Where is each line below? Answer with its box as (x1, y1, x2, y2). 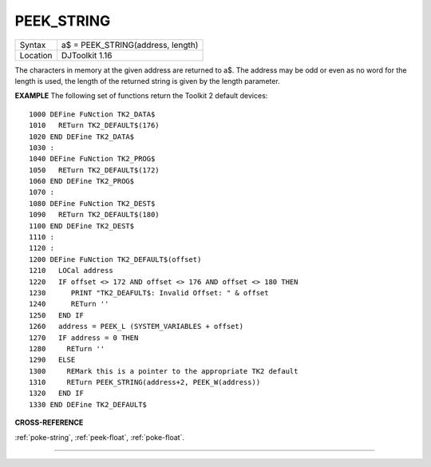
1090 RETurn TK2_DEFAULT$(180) (29, 210, 160, 220)
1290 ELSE (29, 355, 76, 365)
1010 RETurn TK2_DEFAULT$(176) (29, 121, 160, 130)
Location (19, 49, 53, 61)
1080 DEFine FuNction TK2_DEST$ (29, 199, 156, 208)
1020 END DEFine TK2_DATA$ (29, 132, 135, 141)
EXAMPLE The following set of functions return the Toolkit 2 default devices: (14, 91, 268, 101)
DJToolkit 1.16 (61, 49, 113, 61)
